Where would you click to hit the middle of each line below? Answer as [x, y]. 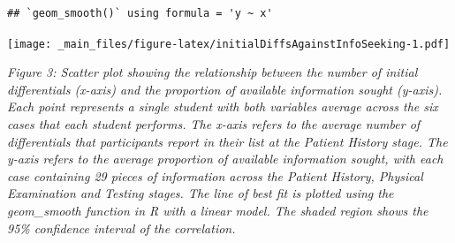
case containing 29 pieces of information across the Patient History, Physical [215, 175]
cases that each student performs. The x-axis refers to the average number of [214, 124]
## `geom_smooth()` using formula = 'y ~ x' [140, 13]
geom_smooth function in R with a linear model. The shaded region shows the [218, 210]
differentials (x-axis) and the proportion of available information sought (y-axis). [225, 89]
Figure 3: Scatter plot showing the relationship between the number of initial [212, 72]
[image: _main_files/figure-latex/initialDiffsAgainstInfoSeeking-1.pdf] [229, 44]
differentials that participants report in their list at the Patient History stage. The [227, 141]
